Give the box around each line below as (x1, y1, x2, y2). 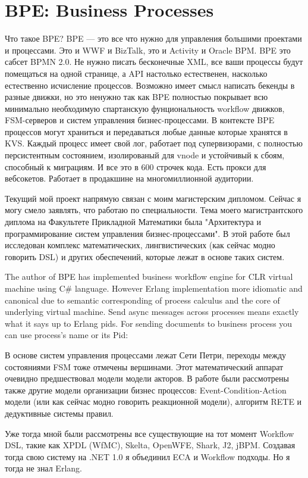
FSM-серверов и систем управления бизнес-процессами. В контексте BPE (5, 114, 275, 126)
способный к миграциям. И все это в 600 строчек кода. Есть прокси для (5, 160, 266, 173)
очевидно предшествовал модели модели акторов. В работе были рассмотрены (5, 372, 289, 385)
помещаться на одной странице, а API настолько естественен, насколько (5, 67, 268, 79)
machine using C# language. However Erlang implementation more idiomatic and (5, 282, 303, 294)
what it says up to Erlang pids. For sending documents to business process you (5, 317, 293, 329)
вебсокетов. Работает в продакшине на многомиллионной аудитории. (5, 172, 254, 185)
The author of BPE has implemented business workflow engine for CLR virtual (5, 270, 293, 283)
